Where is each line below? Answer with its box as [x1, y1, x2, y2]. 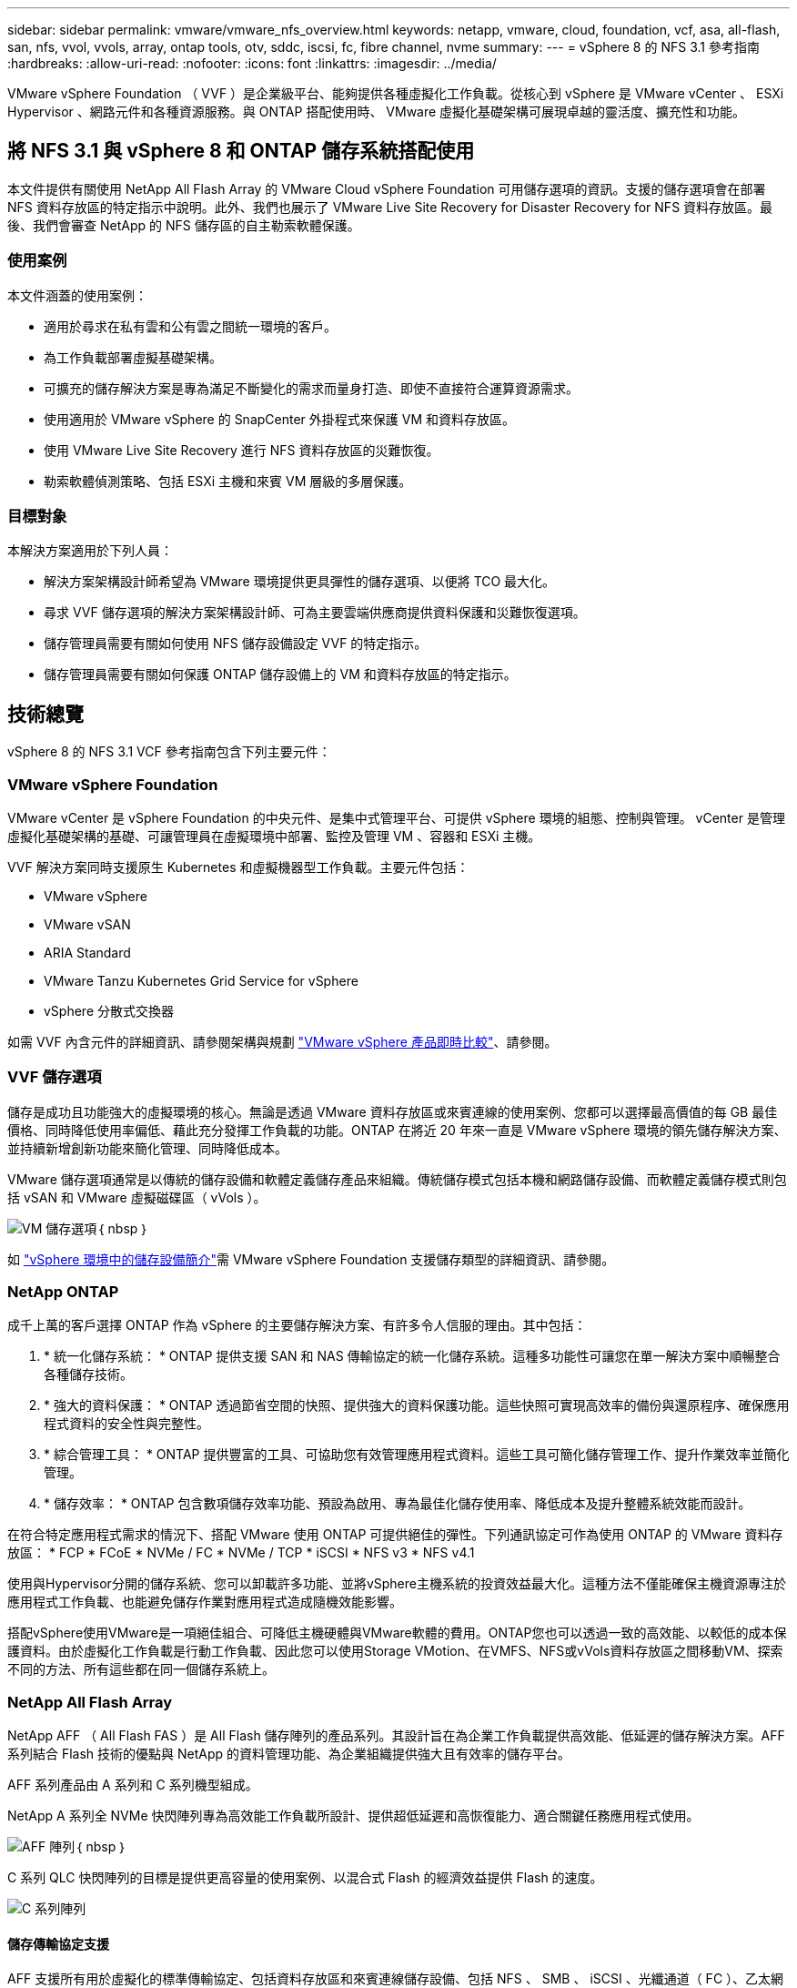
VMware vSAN [44, 916, 131, 932]
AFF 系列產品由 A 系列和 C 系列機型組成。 [7, 1777, 258, 1793]
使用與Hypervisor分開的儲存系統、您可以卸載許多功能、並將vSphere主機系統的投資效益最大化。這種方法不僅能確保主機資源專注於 [7, 1576, 786, 1592]
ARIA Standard [44, 944, 131, 960]
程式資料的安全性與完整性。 [44, 1415, 209, 1432]
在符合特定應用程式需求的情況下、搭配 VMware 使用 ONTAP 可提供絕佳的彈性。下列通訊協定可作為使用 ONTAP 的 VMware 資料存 [7, 1526, 783, 1543]
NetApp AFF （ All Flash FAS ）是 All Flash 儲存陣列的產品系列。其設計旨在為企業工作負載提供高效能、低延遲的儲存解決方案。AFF [7, 1728, 785, 1744]
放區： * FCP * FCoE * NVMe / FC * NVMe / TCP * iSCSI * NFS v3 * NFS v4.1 [7, 1545, 475, 1561]
